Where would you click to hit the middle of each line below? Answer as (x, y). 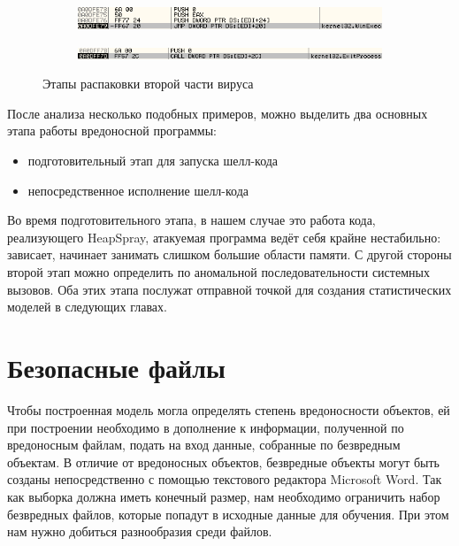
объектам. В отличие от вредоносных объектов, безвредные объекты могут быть (223, 461)
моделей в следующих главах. (87, 307)
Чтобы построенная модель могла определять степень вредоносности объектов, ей (229, 409)
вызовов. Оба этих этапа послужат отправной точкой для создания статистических (229, 289)
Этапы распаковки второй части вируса (148, 84)
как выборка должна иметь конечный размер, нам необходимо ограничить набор (224, 496)
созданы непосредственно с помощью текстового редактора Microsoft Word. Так (225, 479)
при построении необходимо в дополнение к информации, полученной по (206, 427)
